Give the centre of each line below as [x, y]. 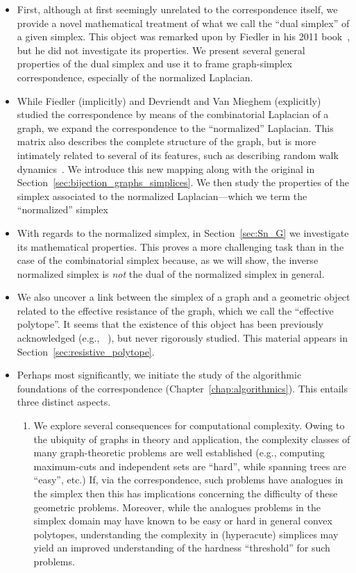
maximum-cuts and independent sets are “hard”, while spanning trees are [190, 466]
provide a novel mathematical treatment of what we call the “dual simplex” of [183, 23]
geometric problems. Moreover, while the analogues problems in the [177, 507]
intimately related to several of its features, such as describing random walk [178, 155]
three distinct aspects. [64, 402]
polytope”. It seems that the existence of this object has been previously [170, 324]
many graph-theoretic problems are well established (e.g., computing [179, 452]
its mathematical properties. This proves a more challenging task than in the [180, 246]
